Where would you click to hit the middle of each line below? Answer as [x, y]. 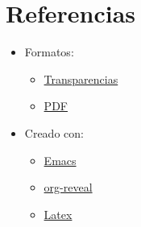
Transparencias [81, 78]
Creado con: [54, 132]
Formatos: [49, 52]
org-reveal [68, 187]
